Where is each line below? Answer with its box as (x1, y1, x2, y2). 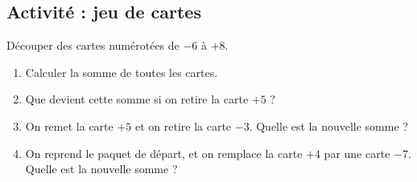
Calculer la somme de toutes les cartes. (25, 63, 218, 80)
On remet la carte (25, 117, 114, 134)
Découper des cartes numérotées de (6, 37, 180, 54)
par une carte (324, 144, 390, 161)
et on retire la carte (134, 117, 232, 134)
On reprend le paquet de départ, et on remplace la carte (25, 144, 303, 161)
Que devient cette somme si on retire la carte (25, 91, 249, 107)
